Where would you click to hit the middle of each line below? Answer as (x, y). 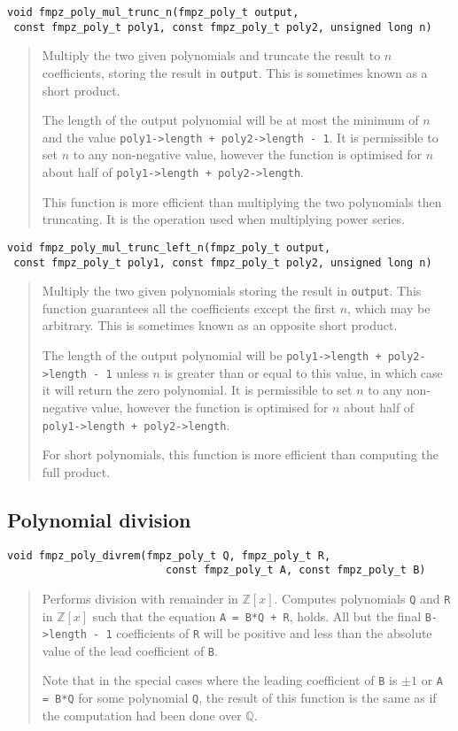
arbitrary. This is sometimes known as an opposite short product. (220, 325)
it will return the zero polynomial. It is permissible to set (197, 390)
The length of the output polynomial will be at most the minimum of (230, 120)
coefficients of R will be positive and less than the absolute (274, 633)
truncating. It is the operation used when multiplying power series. (224, 219)
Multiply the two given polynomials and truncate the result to (211, 55)
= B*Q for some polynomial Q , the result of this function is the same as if (239, 698)
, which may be (389, 308)
